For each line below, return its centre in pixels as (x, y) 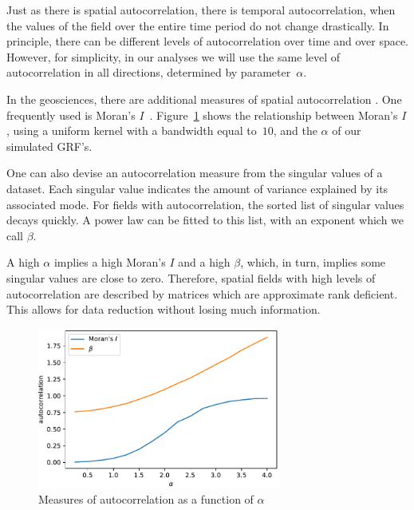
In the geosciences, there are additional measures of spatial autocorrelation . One (204, 99)
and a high (204, 262)
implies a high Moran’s (110, 262)
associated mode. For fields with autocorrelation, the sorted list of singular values (205, 204)
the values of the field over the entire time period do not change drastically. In (198, 25)
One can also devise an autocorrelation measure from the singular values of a (195, 173)
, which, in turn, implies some (313, 262)
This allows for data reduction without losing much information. (164, 309)
